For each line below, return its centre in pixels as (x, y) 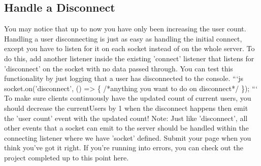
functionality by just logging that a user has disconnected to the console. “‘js (124, 78)
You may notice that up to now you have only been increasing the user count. (125, 29)
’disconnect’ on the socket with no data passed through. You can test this (119, 68)
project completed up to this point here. (67, 157)
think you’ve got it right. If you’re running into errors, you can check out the (124, 148)
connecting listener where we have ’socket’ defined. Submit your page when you (128, 137)
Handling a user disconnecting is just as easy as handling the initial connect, (123, 38)
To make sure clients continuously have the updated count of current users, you (128, 98)
